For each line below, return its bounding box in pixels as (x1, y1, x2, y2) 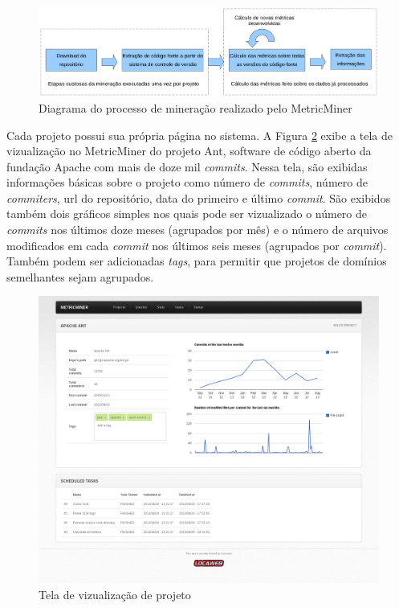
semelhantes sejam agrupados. (6, 268, 154, 285)
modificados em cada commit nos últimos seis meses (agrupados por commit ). (6, 236, 387, 253)
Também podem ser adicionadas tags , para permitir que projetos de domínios (6, 253, 387, 269)
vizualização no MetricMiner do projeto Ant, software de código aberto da (6, 142, 372, 159)
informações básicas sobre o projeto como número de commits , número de (6, 174, 368, 191)
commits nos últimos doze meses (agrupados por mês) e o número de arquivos (6, 221, 389, 238)
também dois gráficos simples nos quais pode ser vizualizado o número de (6, 205, 368, 222)
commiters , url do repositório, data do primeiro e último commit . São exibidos (6, 189, 391, 206)
